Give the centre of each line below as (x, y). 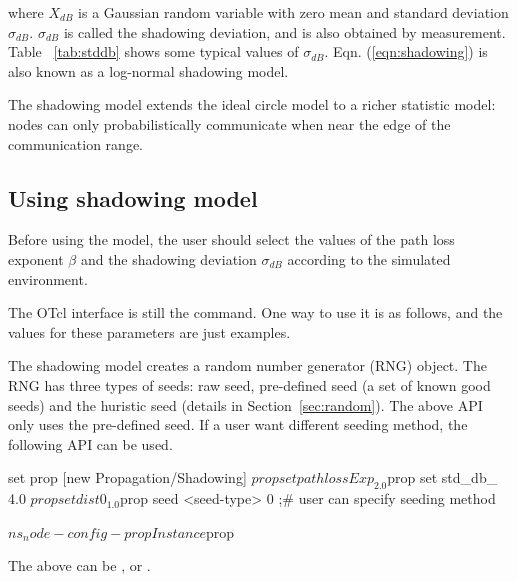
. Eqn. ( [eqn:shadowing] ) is (406, 51)
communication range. (75, 143)
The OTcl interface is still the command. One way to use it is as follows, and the (255, 312)
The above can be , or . (79, 565)
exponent (36, 258)
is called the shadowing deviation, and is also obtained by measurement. (284, 31)
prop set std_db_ (442, 477)
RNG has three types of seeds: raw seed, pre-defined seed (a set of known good (249, 384)
